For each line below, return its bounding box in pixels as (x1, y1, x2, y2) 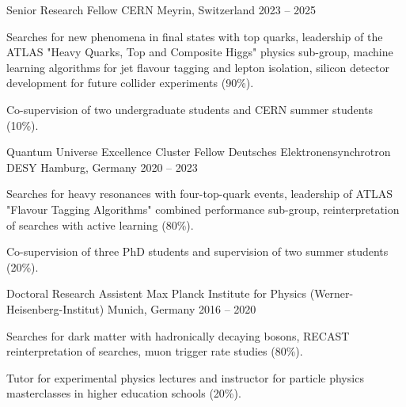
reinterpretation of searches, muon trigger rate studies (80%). (6, 343, 303, 359)
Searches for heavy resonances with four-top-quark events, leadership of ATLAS (6, 185, 393, 202)
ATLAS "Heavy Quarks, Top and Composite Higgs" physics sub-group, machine (6, 44, 393, 60)
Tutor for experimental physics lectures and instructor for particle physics (6, 369, 364, 386)
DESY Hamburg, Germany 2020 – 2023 (6, 158, 198, 175)
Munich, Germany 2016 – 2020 (107, 300, 256, 317)
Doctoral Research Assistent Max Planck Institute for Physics (6, 285, 307, 302)
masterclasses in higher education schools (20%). (6, 385, 241, 401)
